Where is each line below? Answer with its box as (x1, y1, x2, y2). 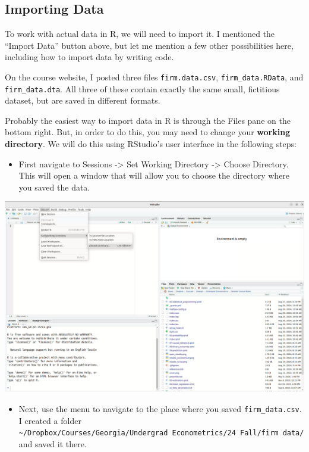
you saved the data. (18, 180, 90, 193)
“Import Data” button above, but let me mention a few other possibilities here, (5, 39, 294, 51)
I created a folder (18, 414, 81, 426)
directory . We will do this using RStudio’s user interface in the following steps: (5, 138, 297, 150)
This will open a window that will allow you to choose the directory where (18, 169, 290, 182)
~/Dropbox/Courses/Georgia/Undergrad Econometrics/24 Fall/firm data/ (18, 429, 304, 438)
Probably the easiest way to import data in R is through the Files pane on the (5, 114, 291, 126)
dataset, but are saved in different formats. (5, 94, 160, 107)
